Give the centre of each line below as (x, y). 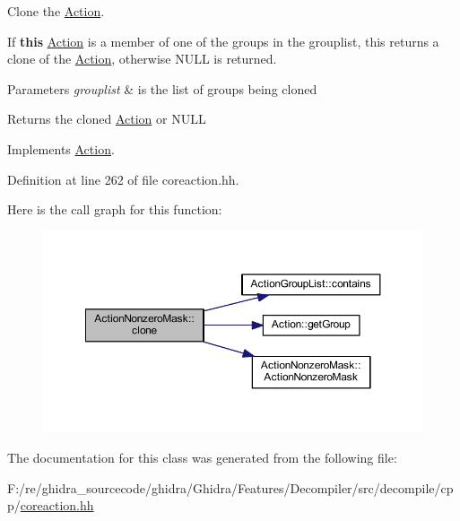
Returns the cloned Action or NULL (107, 119)
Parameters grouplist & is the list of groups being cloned (162, 88)
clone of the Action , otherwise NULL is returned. (142, 59)
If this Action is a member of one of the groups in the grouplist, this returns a (223, 41)
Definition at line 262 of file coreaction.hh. (123, 179)
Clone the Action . (56, 11)
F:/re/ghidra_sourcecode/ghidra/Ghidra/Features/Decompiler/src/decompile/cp (230, 487)
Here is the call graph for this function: (115, 209)
